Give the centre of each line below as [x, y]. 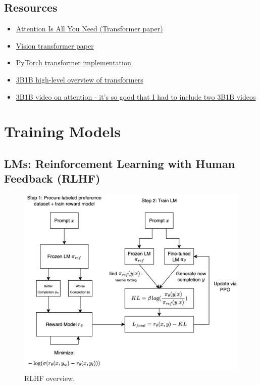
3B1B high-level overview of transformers [80, 79]
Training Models [62, 131]
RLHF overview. [50, 378]
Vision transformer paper [55, 45]
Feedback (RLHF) [52, 178]
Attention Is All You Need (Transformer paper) [89, 29]
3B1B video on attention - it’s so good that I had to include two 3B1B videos [136, 96]
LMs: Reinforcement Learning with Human [120, 163]
